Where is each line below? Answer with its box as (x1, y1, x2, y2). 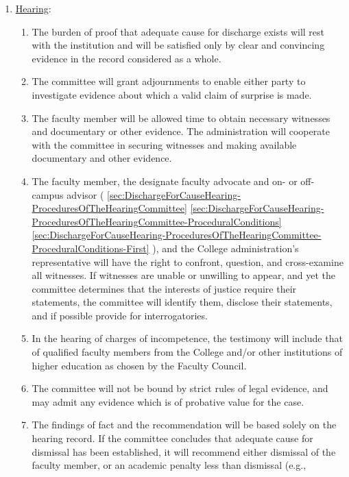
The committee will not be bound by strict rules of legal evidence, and (32, 381, 328, 395)
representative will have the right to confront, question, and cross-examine (32, 254, 344, 269)
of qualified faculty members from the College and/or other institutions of (32, 345, 343, 359)
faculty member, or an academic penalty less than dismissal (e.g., (32, 458, 306, 472)
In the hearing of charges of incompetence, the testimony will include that (32, 331, 343, 345)
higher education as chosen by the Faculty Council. (32, 358, 247, 372)
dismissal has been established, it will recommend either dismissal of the (32, 444, 336, 458)
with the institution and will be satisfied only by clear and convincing (32, 38, 325, 52)
